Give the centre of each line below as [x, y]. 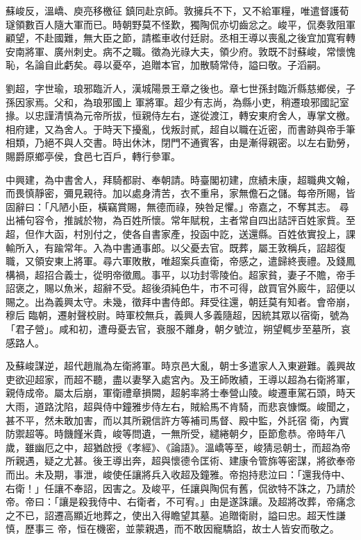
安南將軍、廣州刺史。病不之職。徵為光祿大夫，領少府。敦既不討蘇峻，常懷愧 [180, 51]
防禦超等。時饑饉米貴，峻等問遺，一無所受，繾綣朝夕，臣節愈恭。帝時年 [171, 434]
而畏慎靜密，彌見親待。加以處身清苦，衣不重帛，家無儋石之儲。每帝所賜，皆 [180, 193]
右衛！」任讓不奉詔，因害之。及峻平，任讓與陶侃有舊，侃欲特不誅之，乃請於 [180, 488]
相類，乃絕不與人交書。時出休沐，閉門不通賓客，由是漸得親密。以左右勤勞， [180, 142]
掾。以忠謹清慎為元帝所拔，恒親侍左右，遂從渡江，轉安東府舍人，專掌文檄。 [180, 115]
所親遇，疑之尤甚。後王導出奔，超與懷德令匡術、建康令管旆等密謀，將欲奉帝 [180, 461]
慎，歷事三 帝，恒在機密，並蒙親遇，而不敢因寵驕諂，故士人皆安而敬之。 [173, 529]
